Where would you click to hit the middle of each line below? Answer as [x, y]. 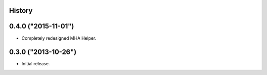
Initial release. [36, 64]
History [21, 11]
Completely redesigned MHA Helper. [59, 38]
